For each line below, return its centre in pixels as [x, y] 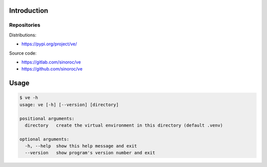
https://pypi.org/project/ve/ [49, 44]
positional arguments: [47, 118]
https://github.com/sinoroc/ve [52, 69]
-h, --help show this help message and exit [81, 146]
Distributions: [23, 35]
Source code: [23, 53]
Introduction [29, 11]
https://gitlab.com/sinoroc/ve [51, 62]
